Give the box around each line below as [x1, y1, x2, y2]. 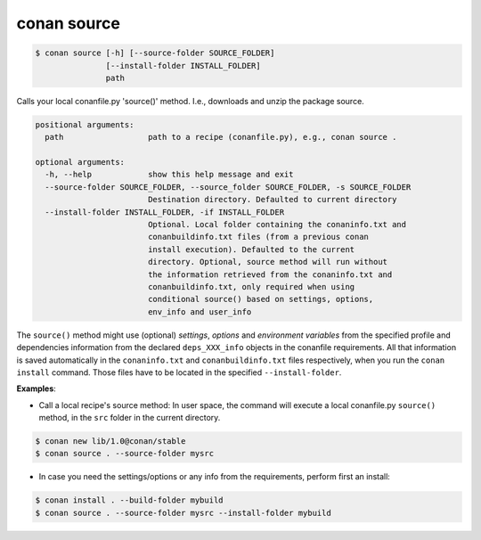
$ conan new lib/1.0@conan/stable [35, 437, 186, 446]
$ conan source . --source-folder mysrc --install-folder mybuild [35, 508, 331, 518]
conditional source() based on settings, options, [147, 294, 374, 305]
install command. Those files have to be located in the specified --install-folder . [16, 366, 342, 378]
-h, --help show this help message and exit [45, 169, 294, 180]
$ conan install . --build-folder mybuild [35, 495, 224, 505]
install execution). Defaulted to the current [147, 244, 355, 254]
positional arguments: [35, 119, 135, 129]
